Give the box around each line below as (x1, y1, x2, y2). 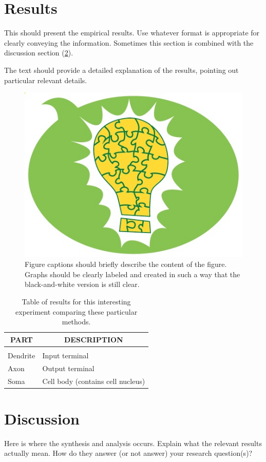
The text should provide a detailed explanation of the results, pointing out (4, 64, 239, 75)
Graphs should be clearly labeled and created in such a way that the (25, 268, 240, 279)
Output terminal (42, 362, 94, 373)
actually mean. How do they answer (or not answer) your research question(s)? (4, 448, 253, 458)
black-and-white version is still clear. (25, 279, 140, 290)
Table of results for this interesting (22, 296, 131, 306)
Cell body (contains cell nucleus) (42, 375, 145, 386)
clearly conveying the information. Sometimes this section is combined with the (4, 37, 254, 48)
